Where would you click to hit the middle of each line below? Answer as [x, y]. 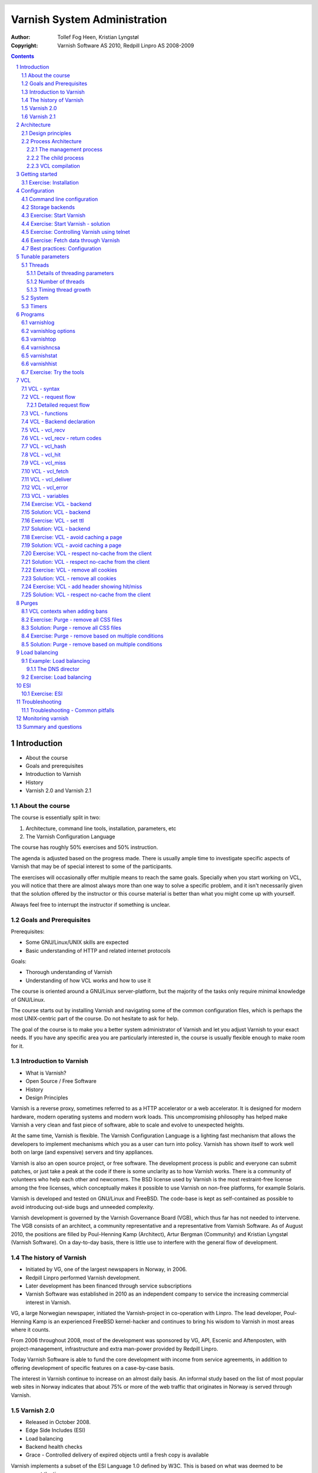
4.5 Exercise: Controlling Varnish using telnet [76, 232]
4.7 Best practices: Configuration [61, 248]
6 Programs [30, 315]
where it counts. [30, 1330]
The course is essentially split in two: [56, 818]
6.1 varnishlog [38, 323]
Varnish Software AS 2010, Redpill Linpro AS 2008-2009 [126, 45]
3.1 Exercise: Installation [50, 182]
